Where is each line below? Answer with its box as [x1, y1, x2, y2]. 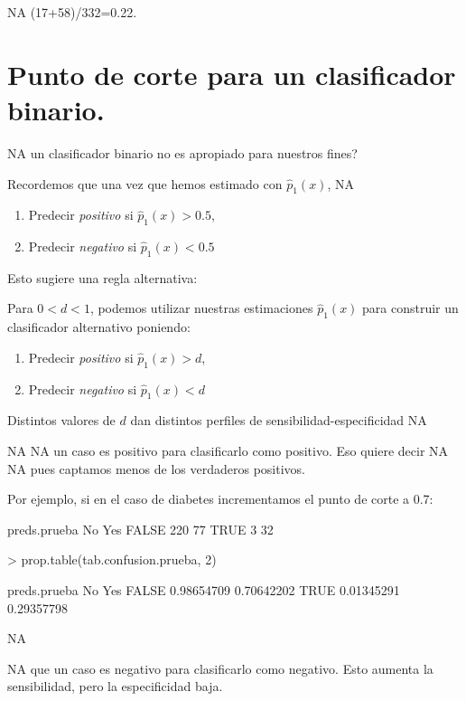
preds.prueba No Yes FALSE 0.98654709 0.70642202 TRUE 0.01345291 [7, 581, 400, 600]
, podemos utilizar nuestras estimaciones [89, 298, 313, 317]
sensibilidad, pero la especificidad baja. [7, 677, 223, 696]
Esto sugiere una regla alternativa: [7, 268, 198, 287]
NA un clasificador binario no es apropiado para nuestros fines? [7, 143, 358, 162]
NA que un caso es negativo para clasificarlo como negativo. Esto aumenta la [7, 658, 433, 677]
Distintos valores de [7, 411, 116, 430]
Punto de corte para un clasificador [7, 55, 456, 92]
